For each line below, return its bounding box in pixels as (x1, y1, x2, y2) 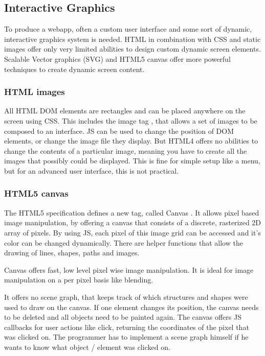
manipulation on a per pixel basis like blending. (4, 274, 153, 285)
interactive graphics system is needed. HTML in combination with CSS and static (4, 33, 261, 44)
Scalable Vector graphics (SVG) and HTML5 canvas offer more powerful (4, 53, 231, 64)
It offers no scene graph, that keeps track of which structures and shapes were (4, 291, 248, 302)
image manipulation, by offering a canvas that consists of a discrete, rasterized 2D (4, 217, 261, 228)
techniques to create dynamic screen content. (4, 63, 145, 74)
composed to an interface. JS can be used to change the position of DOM (4, 125, 234, 136)
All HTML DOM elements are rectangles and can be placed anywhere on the (4, 105, 246, 116)
